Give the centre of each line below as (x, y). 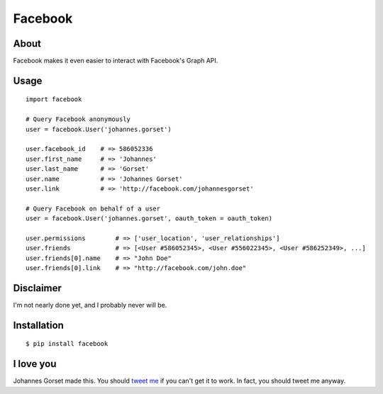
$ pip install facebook (67, 344)
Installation (38, 325)
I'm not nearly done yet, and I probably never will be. (90, 305)
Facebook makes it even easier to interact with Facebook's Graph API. (116, 61)
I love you (35, 364)
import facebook (54, 100)
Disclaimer (37, 288)
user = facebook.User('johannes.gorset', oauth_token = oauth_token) (149, 219)
